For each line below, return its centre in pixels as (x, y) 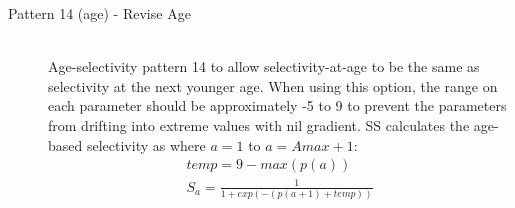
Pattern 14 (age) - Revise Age (99, 13)
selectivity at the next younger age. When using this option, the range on (273, 85)
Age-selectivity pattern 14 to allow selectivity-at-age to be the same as (264, 66)
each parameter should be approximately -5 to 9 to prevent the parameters (277, 105)
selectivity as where (146, 144)
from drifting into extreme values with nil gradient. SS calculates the (259, 124)
